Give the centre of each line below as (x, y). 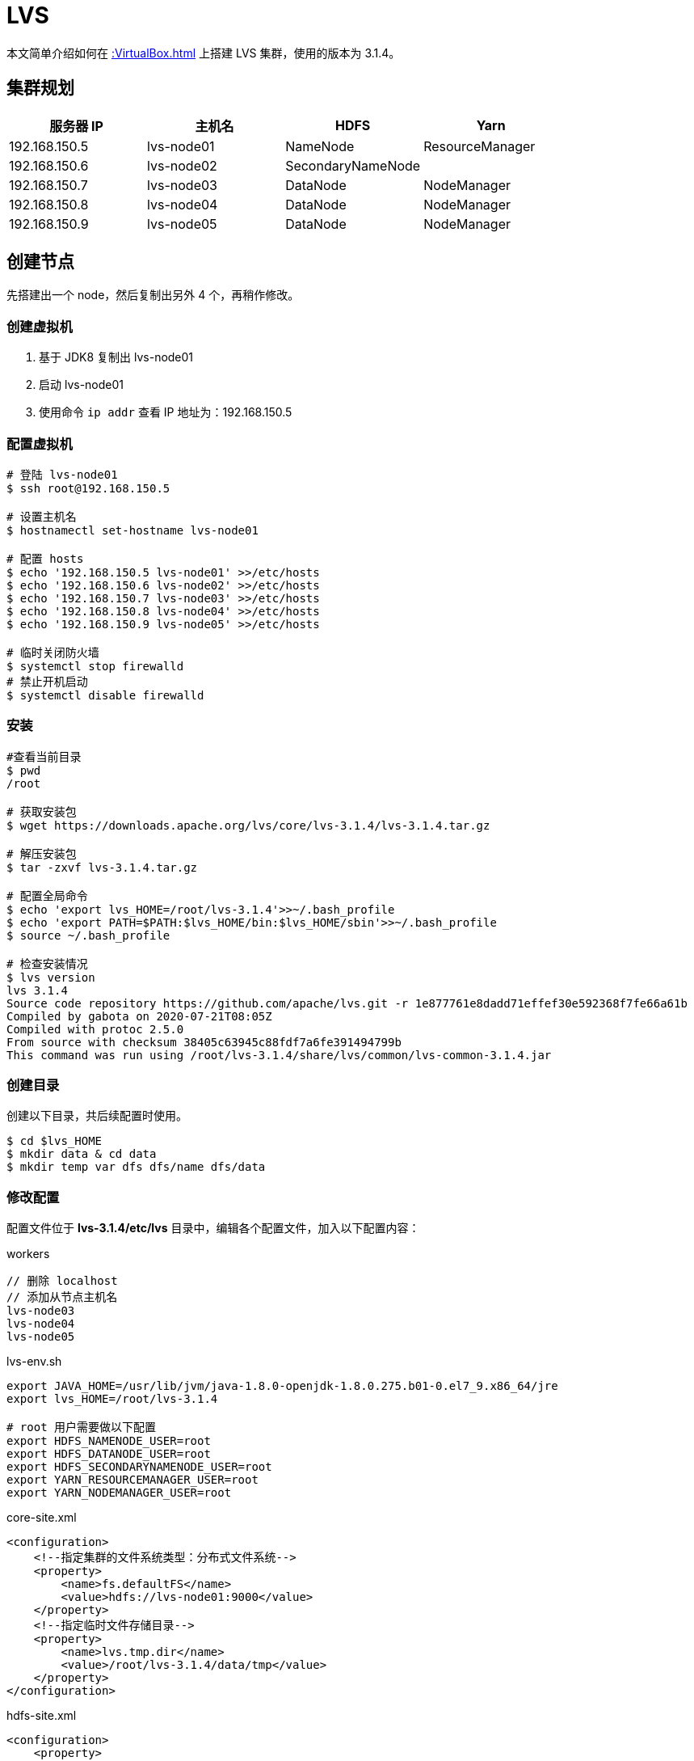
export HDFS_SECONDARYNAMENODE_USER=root (139, 1467)
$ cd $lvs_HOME (55, 1141)
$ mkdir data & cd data (82, 1154)
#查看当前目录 (44, 756)
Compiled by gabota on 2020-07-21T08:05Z (139, 1016)
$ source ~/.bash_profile (88, 935)
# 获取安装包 (42, 811)
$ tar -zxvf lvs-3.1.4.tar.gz (102, 867)
